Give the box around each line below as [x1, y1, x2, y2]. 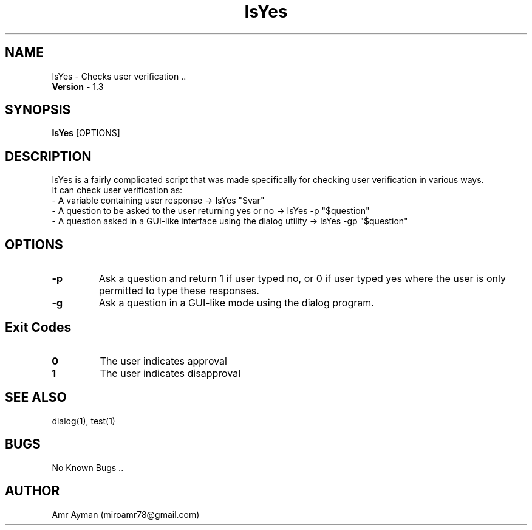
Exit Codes [5, 319, 72, 335]
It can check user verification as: [52, 185, 183, 196]
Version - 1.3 [52, 81, 104, 92]
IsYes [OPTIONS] [52, 128, 120, 139]
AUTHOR [5, 483, 60, 499]
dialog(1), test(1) [52, 415, 115, 426]
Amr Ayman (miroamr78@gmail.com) [52, 509, 200, 520]
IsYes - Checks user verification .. [52, 71, 186, 81]
